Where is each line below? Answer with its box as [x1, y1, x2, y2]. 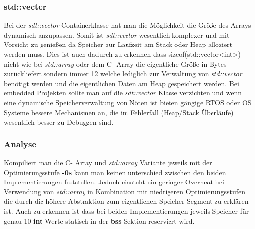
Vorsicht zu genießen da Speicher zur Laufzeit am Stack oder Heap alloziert [4, 39, 233, 49]
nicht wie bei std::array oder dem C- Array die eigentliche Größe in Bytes [4, 58, 227, 69]
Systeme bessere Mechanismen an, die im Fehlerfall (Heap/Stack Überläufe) [4, 107, 234, 117]
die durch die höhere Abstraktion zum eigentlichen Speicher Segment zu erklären [4, 196, 249, 206]
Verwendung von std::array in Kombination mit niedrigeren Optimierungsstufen [4, 186, 246, 196]
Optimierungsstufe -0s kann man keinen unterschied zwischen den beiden [4, 167, 226, 177]
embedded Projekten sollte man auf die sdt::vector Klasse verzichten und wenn [4, 88, 242, 98]
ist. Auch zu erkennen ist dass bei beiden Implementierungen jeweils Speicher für [4, 205, 249, 216]
